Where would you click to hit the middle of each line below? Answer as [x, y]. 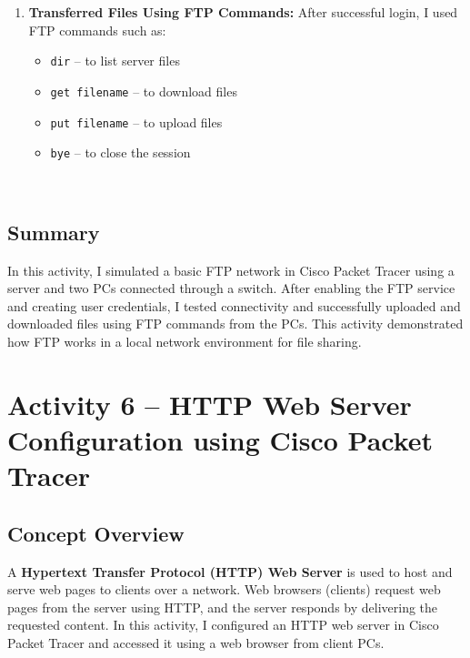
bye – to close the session [120, 152]
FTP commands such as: [97, 30]
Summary [54, 232]
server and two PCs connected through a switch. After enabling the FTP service [231, 288]
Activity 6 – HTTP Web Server [210, 404]
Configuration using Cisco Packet [220, 439]
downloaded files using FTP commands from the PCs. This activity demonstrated [235, 324]
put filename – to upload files [136, 121]
